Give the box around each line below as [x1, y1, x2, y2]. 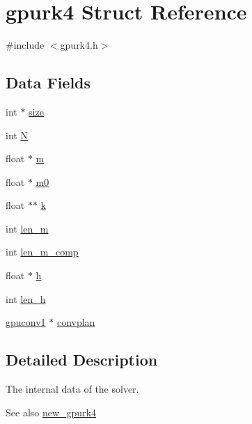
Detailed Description [6, 349, 158, 370]
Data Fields [6, 72, 91, 93]
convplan [56, 315, 95, 329]
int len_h [6, 291, 46, 306]
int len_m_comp [6, 244, 79, 259]
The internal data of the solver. [6, 382, 139, 396]
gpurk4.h [60, 38, 98, 52]
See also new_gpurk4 [6, 405, 97, 419]
